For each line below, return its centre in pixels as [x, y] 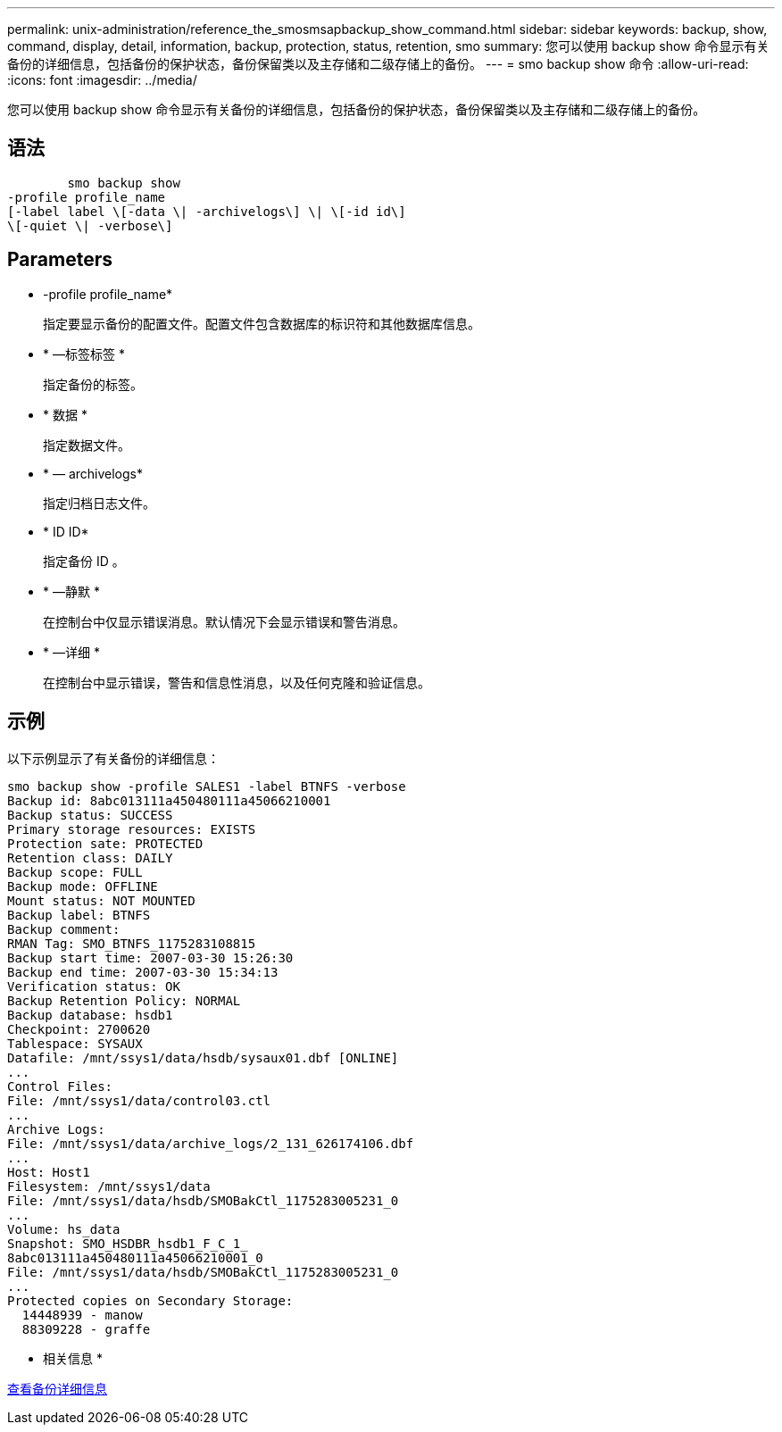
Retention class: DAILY [90, 858]
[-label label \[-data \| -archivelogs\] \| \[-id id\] [207, 211]
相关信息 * [73, 1358]
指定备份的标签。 [93, 384]
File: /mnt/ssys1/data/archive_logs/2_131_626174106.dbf [211, 1143]
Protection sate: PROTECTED [105, 843]
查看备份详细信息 [57, 1388]
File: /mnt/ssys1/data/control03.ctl [139, 1100]
